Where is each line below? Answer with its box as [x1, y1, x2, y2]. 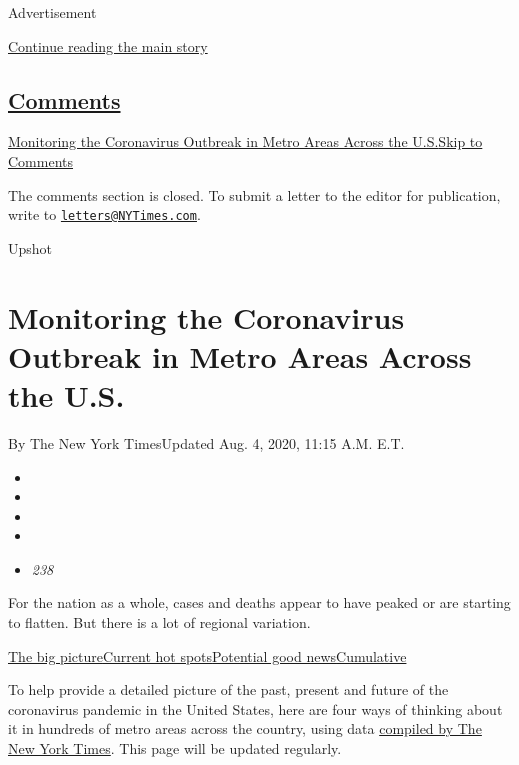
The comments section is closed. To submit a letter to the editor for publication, [8, 184, 501, 205]
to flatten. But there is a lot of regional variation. [8, 612, 311, 633]
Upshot [8, 237, 53, 258]
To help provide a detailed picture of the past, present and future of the [8, 679, 449, 700]
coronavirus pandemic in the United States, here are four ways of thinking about [8, 698, 503, 719]
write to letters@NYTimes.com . [8, 204, 201, 225]
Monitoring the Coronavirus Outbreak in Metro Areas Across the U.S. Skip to [8, 131, 483, 152]
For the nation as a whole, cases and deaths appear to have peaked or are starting [8, 592, 511, 613]
